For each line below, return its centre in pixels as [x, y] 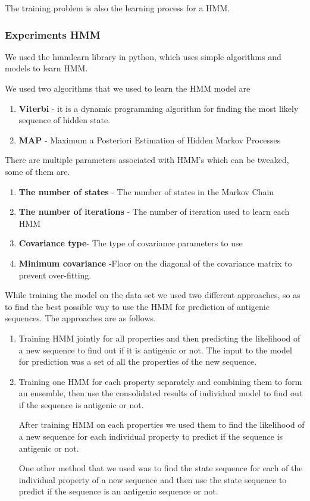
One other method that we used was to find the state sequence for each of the [161, 468]
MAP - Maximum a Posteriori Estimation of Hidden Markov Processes [150, 140]
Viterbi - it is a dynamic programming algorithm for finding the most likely [159, 108]
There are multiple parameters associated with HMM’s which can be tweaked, [147, 160]
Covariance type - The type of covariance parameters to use [131, 243]
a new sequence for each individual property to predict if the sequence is [151, 436]
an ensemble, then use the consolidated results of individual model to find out [161, 393]
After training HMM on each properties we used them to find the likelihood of [162, 425]
